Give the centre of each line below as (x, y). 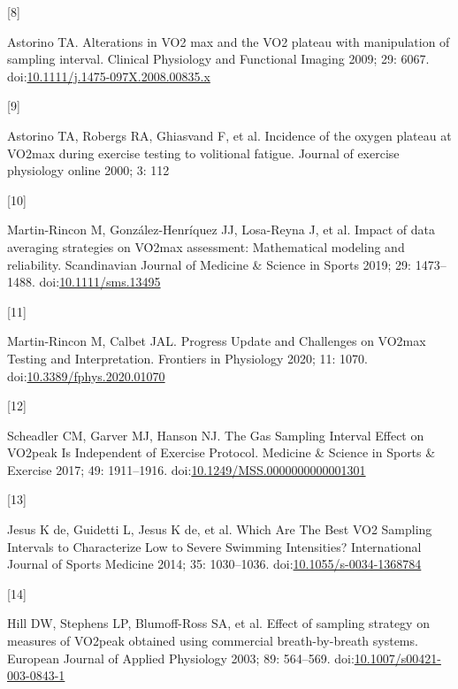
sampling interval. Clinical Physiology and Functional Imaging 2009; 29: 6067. (218, 59)
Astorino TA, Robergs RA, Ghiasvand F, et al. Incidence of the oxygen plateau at (229, 135)
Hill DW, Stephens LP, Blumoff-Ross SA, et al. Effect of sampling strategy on (218, 623)
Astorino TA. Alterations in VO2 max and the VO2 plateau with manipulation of (229, 41)
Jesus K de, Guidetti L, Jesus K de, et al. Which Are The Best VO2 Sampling (220, 529)
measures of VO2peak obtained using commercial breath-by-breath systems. (213, 641)
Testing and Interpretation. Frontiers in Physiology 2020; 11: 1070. (187, 358)
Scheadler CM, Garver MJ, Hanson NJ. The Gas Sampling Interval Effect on (216, 435)
